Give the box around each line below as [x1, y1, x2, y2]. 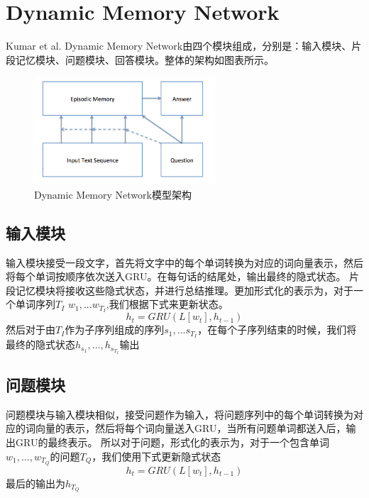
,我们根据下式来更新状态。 [106, 297, 228, 311]
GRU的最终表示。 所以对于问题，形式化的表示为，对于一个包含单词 [15, 435, 330, 450]
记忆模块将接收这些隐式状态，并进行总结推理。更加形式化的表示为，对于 [15, 282, 353, 297]
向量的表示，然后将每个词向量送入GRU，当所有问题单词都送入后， [35, 421, 346, 436]
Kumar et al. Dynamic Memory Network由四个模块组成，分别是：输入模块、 [6, 38, 352, 53]
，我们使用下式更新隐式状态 [92, 448, 221, 463]
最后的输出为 [6, 475, 65, 490]
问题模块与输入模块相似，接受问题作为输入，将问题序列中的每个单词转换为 [6, 406, 353, 421]
